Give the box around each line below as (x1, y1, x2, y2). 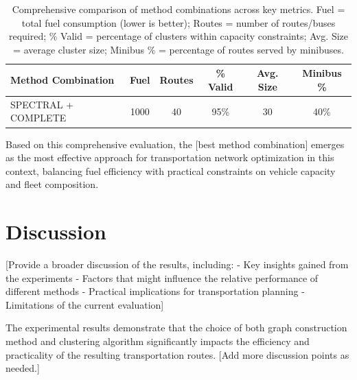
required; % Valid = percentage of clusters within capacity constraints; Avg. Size (8, 29, 348, 43)
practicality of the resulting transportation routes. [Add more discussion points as (5, 347, 349, 361)
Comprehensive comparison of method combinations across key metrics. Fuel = (12, 2, 345, 16)
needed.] (5, 361, 40, 375)
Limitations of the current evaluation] (5, 297, 164, 311)
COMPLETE (10, 110, 67, 125)
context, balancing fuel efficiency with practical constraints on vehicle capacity (5, 163, 336, 178)
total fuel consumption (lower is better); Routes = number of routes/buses (21, 15, 336, 29)
